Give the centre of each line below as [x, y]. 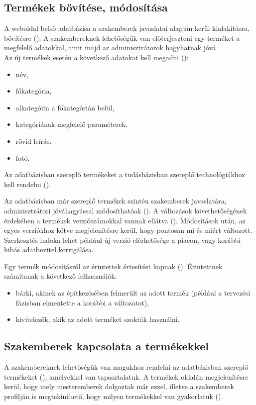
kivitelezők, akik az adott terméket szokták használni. [98, 319]
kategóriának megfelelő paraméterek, [71, 124]
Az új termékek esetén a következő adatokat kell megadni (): [96, 57]
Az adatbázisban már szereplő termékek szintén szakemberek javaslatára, [115, 201]
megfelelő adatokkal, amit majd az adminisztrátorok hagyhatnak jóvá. [111, 48]
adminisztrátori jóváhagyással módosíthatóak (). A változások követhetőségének [126, 210]
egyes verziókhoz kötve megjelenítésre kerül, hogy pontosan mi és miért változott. [128, 230]
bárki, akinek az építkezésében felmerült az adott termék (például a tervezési [133, 293]
